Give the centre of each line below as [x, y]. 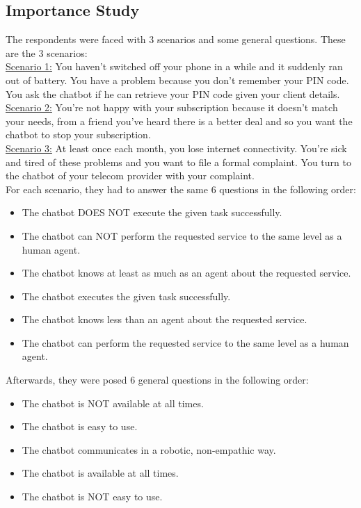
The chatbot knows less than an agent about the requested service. [165, 319]
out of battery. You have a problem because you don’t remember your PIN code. [177, 80]
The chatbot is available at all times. [100, 473]
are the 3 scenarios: [47, 52]
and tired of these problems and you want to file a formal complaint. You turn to [178, 162]
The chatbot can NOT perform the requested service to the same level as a [182, 235]
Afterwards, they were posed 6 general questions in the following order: [157, 380]
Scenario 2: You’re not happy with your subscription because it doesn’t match [172, 107]
